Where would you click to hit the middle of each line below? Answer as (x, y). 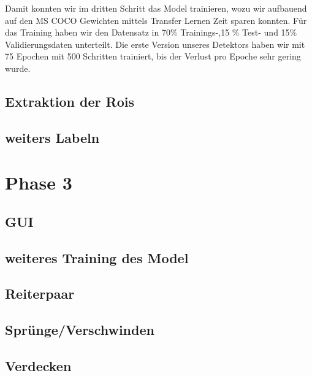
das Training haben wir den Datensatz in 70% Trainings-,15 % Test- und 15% (151, 32)
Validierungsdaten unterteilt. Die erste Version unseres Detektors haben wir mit (155, 44)
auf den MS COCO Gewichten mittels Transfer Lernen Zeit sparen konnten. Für (156, 20)
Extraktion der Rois (70, 101)
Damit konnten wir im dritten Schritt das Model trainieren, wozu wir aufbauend (156, 8)
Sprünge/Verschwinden (80, 330)
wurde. (18, 68)
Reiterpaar (40, 294)
